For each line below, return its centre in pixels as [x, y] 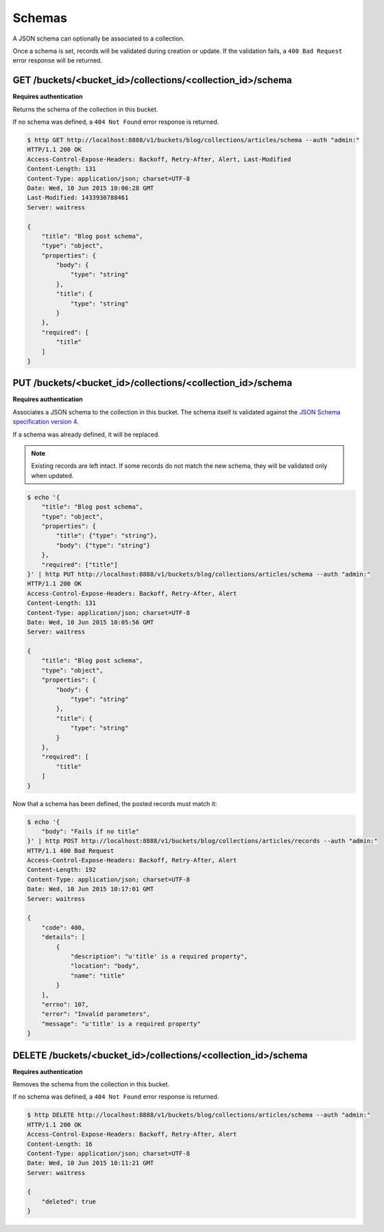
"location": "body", [105, 966]
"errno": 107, [65, 1004]
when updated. [52, 475]
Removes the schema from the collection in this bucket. [91, 1084]
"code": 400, [63, 927]
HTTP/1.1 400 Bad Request [71, 851]
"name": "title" [98, 975]
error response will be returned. [58, 60]
